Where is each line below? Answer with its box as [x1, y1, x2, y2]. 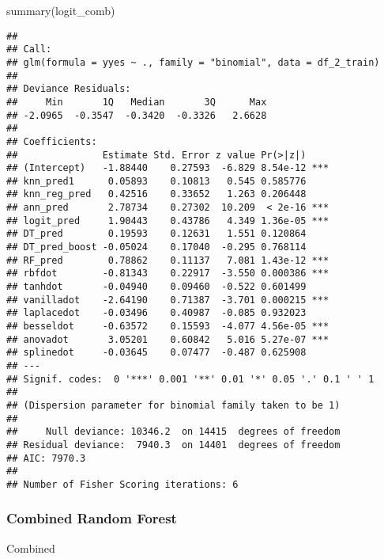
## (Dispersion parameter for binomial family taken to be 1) [6, 399, 341, 411]
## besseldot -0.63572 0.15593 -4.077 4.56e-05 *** [6, 321, 329, 333]
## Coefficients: [6, 135, 97, 147]
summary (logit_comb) [6, 2, 115, 18]
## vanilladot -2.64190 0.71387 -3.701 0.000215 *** [6, 294, 329, 306]
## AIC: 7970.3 [6, 452, 86, 464]
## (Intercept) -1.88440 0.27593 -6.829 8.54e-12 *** [6, 162, 329, 174]
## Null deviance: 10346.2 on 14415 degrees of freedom [6, 426, 341, 438]
